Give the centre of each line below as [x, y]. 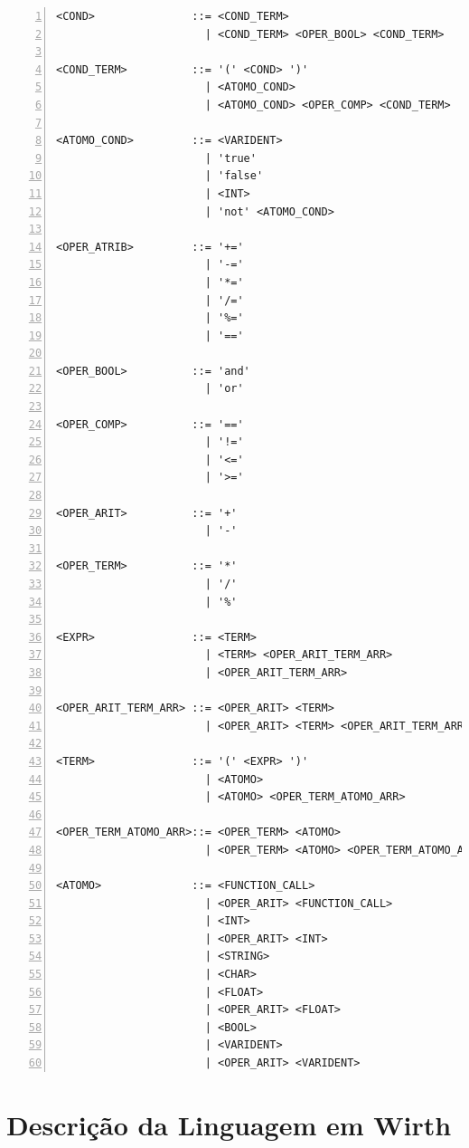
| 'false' [234, 176]
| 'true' [230, 158]
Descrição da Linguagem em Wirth [229, 1124]
